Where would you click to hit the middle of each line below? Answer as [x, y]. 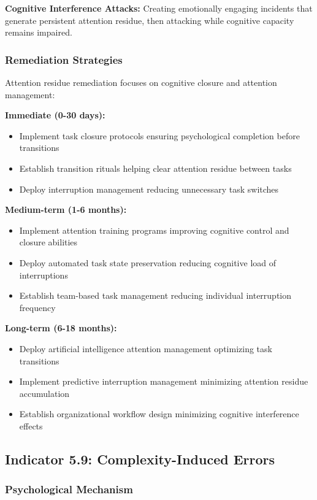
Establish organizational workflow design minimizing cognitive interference [159, 414]
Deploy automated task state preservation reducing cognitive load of [148, 262]
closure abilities [48, 242]
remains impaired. [39, 32]
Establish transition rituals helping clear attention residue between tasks [155, 168]
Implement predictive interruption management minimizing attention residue [164, 381]
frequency [37, 307]
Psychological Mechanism [69, 489]
